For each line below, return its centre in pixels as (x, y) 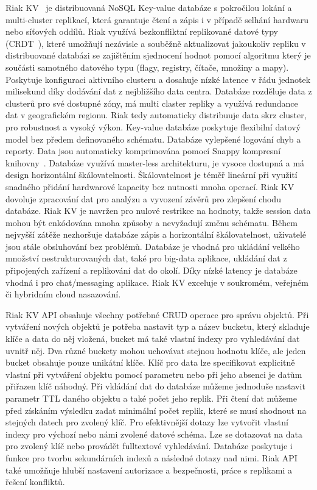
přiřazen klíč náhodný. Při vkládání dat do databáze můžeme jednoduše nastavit (155, 386)
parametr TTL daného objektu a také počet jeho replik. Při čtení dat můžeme (151, 398)
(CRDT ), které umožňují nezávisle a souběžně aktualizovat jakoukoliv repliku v (156, 43)
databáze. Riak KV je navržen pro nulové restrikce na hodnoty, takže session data (158, 211)
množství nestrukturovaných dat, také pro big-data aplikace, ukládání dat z (146, 258)
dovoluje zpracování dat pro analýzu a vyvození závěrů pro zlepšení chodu (143, 198)
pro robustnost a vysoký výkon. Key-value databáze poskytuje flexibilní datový (153, 126)
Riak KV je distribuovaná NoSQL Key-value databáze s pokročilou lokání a (149, 7)
